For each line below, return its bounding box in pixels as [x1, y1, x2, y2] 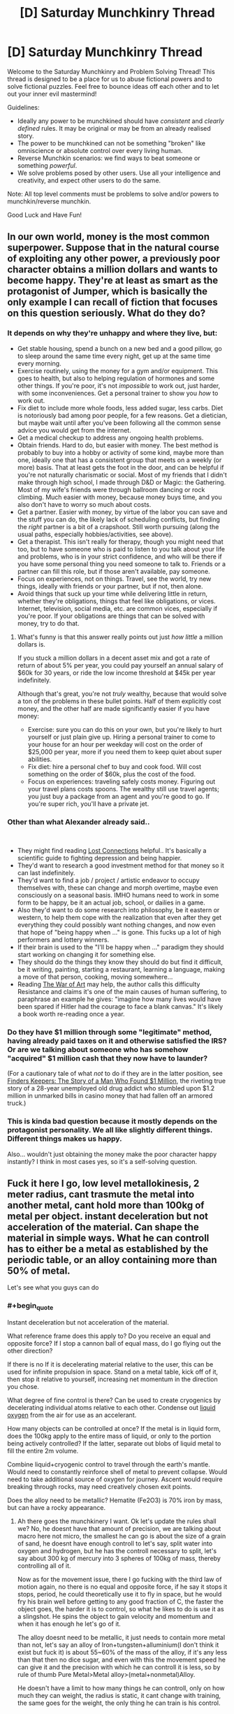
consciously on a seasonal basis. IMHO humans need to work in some [17, 891, 219, 899]
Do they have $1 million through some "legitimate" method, [7, 1027, 212, 1037]
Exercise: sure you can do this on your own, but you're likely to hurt [27, 725, 222, 733]
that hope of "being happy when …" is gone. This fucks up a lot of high [17, 928, 221, 936]
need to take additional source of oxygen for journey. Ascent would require [7, 1475, 223, 1483]
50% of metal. [7, 1265, 71, 1276]
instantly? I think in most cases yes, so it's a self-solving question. [7, 1157, 198, 1165]
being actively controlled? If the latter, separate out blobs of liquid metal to [7, 1439, 221, 1448]
